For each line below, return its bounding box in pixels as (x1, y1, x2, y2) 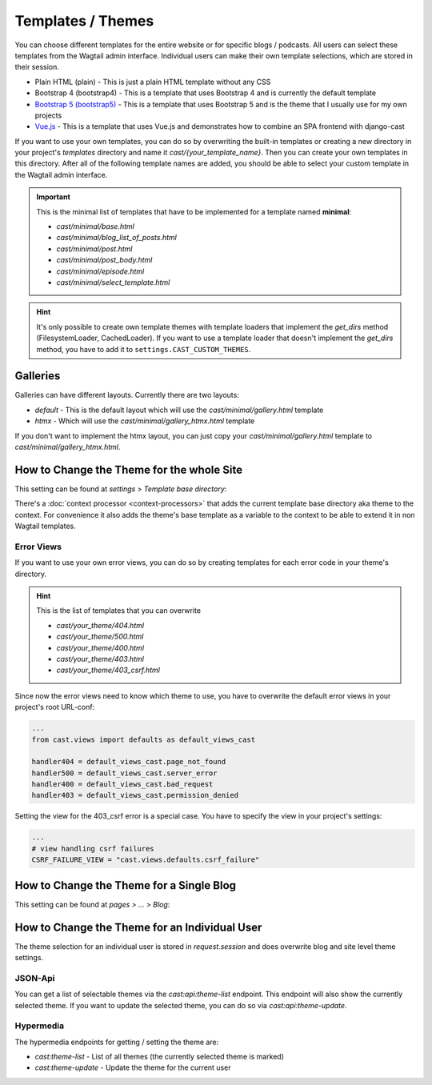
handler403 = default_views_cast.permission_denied (31, 791, 239, 800)
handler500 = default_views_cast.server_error (31, 768, 218, 778)
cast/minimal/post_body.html (56, 255, 153, 265)
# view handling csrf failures (31, 844, 155, 853)
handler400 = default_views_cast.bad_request (31, 780, 214, 789)
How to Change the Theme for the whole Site (14, 462, 243, 476)
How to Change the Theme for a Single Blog (14, 879, 236, 892)
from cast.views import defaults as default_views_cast (31, 735, 256, 744)
